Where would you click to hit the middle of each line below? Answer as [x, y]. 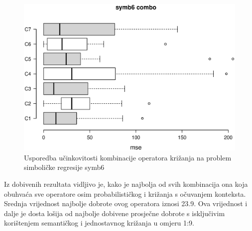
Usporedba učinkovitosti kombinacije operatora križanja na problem [128, 157]
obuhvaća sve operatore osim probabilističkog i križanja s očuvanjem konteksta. [125, 193]
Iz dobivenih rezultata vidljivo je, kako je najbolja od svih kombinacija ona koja [126, 184]
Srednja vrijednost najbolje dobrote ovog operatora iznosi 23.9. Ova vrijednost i [126, 203]
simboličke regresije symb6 [64, 167]
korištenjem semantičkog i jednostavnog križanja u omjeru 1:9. [99, 223]
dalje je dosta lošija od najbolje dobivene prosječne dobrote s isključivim [115, 213]
